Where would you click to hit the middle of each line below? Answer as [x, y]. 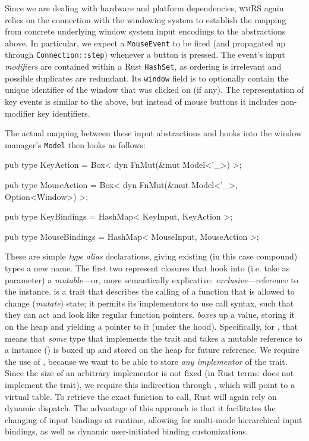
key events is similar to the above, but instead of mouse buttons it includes [141, 101]
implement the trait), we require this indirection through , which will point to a [150, 384]
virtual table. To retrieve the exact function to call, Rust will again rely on [141, 396]
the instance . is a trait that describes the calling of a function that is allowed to [150, 291]
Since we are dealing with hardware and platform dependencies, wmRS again [144, 8]
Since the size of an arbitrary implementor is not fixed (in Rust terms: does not [149, 373]
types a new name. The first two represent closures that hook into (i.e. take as [147, 268]
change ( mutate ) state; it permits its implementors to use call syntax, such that [149, 303]
